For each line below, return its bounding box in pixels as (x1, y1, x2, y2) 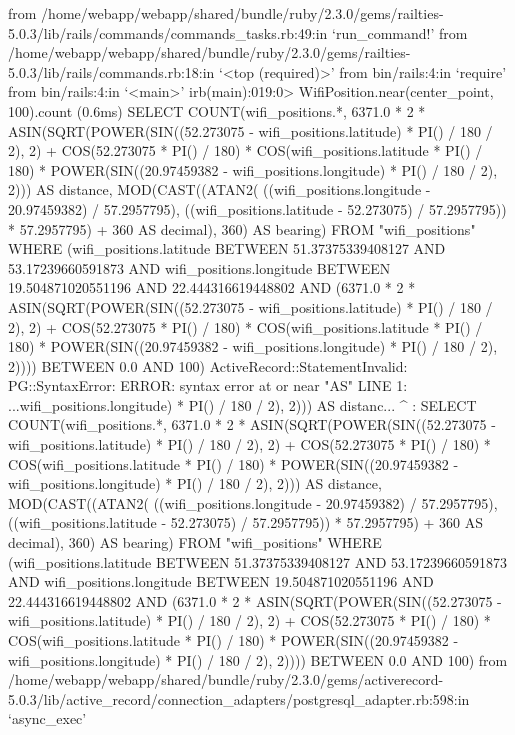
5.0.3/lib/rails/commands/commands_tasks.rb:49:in (8, 22, 328, 43)
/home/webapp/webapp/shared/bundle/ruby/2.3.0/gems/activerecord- (8, 669, 444, 690)
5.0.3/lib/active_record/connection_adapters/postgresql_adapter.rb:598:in (8, 688, 470, 709)
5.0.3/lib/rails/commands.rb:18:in (8, 61, 215, 82)
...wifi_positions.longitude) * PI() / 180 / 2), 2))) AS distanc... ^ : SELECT (8, 394, 477, 415)
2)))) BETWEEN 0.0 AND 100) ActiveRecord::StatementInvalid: (8, 355, 408, 376)
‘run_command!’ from (332, 22, 468, 43)
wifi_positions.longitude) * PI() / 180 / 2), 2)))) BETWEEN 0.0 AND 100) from (8, 649, 508, 670)
